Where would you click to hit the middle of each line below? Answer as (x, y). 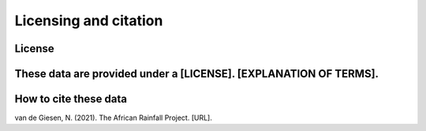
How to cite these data (71, 99)
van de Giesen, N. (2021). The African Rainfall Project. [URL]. (113, 118)
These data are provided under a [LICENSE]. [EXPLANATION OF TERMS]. (196, 74)
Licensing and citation (89, 21)
